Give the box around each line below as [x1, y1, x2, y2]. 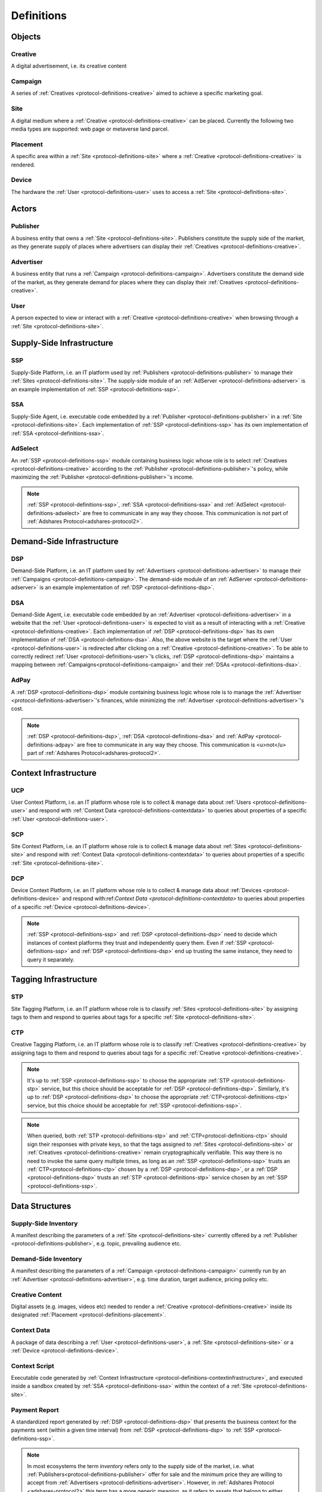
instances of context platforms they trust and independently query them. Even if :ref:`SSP [27, 939, 247, 946]
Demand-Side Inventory [11, 1255, 82, 1263]
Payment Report [11, 1405, 59, 1414]
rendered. [11, 161, 36, 168]
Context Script [11, 1361, 54, 1370]
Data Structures [11, 1201, 72, 1211]
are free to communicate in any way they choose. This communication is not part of [82, 509, 289, 516]
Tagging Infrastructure [11, 975, 98, 985]
